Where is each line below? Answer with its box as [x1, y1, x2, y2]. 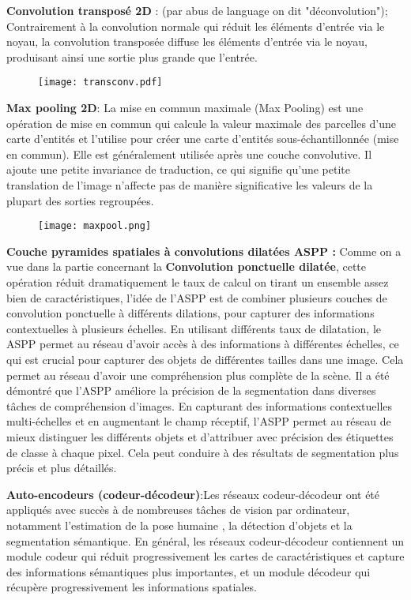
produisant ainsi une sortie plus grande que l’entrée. [6, 48, 258, 65]
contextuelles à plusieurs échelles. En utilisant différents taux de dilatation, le [6, 320, 382, 336]
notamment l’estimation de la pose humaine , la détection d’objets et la [6, 516, 353, 533]
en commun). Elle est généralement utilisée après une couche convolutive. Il [6, 145, 372, 162]
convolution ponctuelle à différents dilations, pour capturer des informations [6, 305, 375, 321]
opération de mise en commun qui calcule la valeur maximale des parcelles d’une [6, 114, 397, 131]
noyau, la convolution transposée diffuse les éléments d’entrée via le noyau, [6, 33, 368, 50]
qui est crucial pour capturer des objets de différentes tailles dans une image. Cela [6, 351, 404, 367]
